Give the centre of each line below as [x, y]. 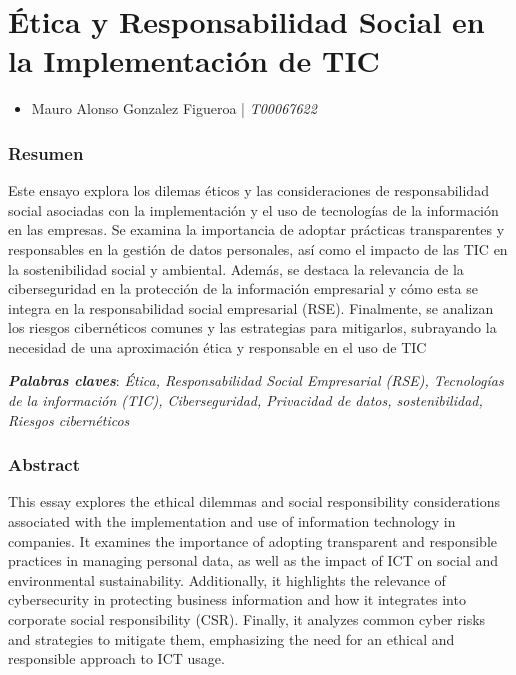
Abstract [44, 464]
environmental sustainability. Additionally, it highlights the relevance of [227, 579]
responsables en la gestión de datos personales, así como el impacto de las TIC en [258, 248]
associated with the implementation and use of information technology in [232, 521]
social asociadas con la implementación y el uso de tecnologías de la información [253, 209]
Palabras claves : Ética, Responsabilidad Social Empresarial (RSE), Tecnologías [256, 380]
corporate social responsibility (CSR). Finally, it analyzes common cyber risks [247, 619]
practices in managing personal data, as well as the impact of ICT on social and [253, 560]
